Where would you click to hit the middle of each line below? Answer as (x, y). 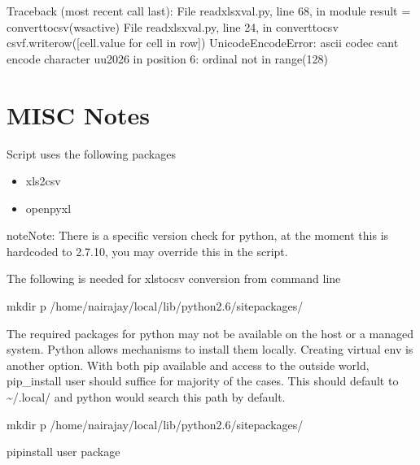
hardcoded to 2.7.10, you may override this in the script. (147, 251)
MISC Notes (78, 114)
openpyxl (48, 208)
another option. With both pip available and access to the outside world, (188, 365)
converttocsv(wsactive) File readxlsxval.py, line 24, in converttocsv (173, 26)
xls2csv (43, 181)
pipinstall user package (63, 452)
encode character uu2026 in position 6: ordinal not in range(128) (167, 58)
